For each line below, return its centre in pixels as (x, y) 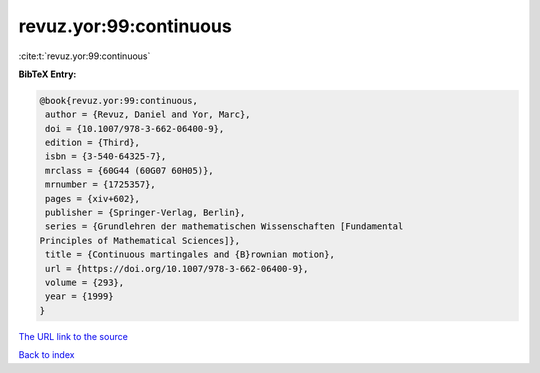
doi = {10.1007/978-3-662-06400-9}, (135, 128)
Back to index (46, 355)
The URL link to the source (73, 336)
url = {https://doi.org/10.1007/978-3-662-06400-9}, (177, 268)
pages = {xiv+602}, (92, 198)
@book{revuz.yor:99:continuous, (119, 100)
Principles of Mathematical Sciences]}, (139, 240)
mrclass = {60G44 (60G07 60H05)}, (129, 170)
